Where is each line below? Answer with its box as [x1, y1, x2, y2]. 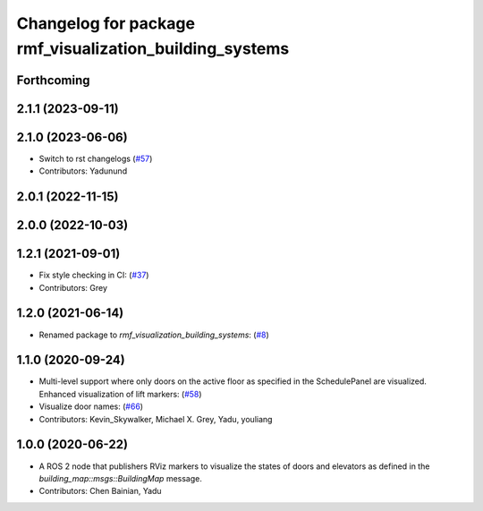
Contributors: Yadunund [38, 166, 128, 176]
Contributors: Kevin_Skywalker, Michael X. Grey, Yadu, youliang [38, 413, 273, 424]
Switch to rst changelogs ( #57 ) [38, 153, 153, 164]
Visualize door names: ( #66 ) [38, 401, 143, 412]
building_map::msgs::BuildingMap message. [38, 473, 203, 483]
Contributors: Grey [38, 282, 107, 293]
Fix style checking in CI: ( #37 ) [38, 269, 149, 281]
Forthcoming [16, 72, 90, 88]
